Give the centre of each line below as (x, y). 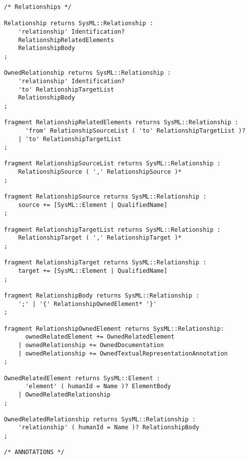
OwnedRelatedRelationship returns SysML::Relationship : (100, 419)
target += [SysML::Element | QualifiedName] (93, 271)
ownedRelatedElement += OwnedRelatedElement (100, 337)
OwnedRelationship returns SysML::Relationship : (88, 73)
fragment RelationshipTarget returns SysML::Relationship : (105, 263)
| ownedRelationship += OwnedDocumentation (91, 345)
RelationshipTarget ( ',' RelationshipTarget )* (100, 238)
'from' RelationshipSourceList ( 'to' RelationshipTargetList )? (135, 130)
